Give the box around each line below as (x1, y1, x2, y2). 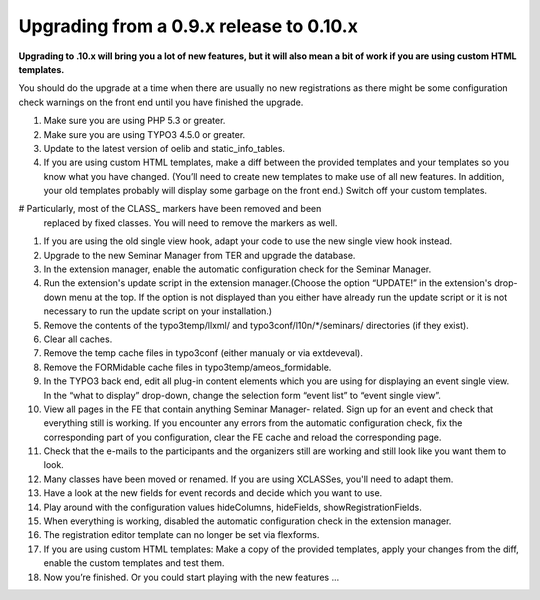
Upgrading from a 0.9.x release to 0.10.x (18, 15, 359, 37)
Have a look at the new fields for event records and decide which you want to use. (43, 487, 383, 499)
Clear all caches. (43, 333, 113, 345)
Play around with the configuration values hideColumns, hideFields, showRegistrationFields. (43, 501, 422, 513)
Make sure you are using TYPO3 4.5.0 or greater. (43, 128, 246, 140)
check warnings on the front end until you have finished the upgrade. (18, 96, 304, 108)
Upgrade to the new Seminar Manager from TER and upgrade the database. (43, 249, 356, 261)
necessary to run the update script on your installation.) (43, 305, 273, 317)
